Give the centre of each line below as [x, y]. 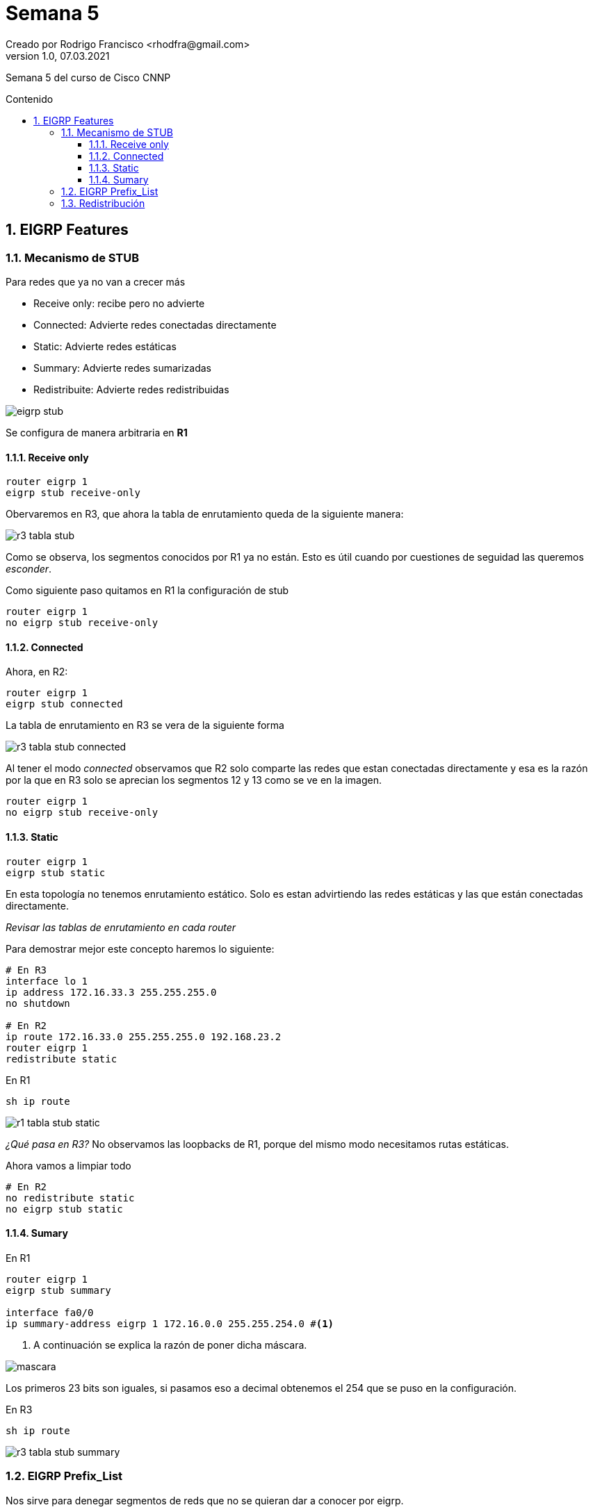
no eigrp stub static [64, 1209]
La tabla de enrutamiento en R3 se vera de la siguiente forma [145, 725]
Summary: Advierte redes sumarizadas [122, 368]
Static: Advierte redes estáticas [105, 346]
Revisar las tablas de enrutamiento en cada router [121, 927]
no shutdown [38, 1003]
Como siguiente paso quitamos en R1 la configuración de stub [147, 591]
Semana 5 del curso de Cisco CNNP [88, 77]
